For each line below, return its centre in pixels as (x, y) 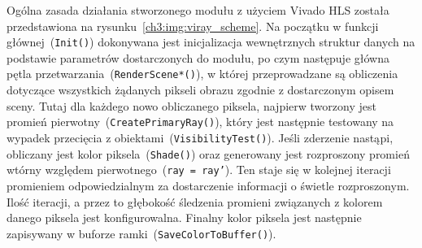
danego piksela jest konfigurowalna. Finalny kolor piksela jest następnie (184, 218)
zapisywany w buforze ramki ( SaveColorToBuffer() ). (141, 233)
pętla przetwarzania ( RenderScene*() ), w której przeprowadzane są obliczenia (202, 74)
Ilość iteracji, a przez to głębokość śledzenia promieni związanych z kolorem (195, 201)
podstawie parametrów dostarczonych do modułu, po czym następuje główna (198, 57)
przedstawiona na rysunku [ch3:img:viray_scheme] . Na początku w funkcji (193, 26)
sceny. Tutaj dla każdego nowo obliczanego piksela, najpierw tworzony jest (191, 105)
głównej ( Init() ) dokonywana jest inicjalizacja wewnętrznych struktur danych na (211, 42)
